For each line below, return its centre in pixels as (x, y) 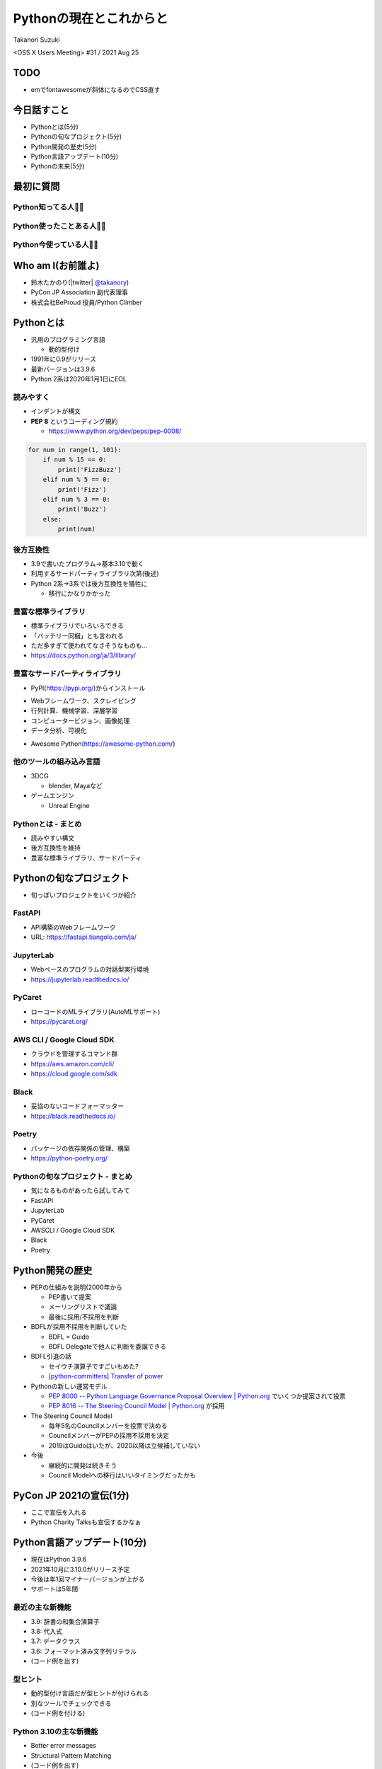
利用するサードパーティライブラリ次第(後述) (95, 574)
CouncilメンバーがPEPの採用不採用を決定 (109, 1436)
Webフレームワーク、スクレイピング (84, 701)
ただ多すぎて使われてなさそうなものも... (89, 646)
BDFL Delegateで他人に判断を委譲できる (107, 1346)
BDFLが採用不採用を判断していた (79, 1327)
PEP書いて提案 (70, 1297)
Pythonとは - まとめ (47, 824)
